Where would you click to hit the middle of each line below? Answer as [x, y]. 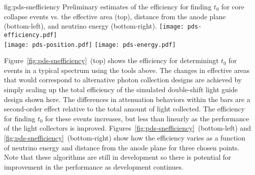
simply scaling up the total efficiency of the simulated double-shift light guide [121, 89]
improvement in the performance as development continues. [94, 166]
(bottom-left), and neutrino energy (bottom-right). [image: [94, 26]
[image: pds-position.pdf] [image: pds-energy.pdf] [90, 45]
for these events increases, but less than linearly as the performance [147, 118]
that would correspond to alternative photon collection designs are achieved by [123, 80]
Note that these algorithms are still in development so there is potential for [118, 157]
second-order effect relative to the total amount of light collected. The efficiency [125, 109]
